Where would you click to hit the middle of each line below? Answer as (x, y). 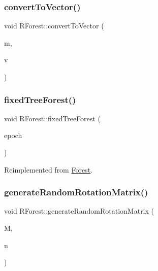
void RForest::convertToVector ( (54, 26)
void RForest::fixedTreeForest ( (52, 118)
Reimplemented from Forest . (49, 169)
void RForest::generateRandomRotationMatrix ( (79, 211)
